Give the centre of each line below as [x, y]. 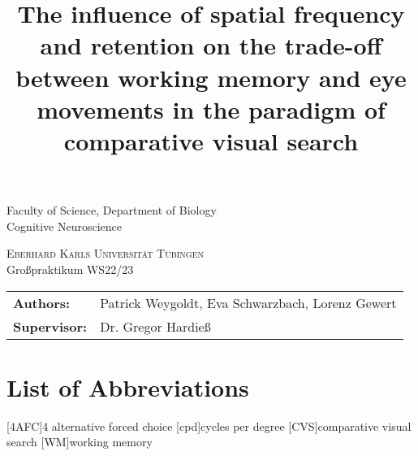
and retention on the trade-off [211, 45]
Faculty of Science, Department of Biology [112, 210]
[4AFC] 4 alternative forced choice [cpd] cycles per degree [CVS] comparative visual [209, 426]
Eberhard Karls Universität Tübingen [106, 253]
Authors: [42, 302]
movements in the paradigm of [211, 109]
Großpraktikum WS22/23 [70, 269]
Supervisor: [50, 326]
